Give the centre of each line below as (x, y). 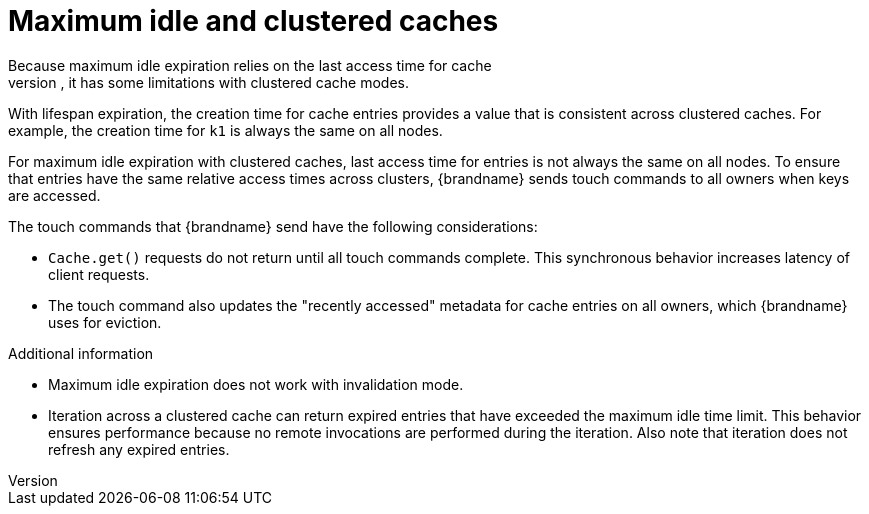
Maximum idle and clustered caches (253, 21)
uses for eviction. (105, 322)
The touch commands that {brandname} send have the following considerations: (273, 226)
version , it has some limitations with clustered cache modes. (209, 82)
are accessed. (54, 195)
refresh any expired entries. (139, 449)
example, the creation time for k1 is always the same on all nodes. (225, 130)
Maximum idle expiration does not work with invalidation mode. (256, 384)
